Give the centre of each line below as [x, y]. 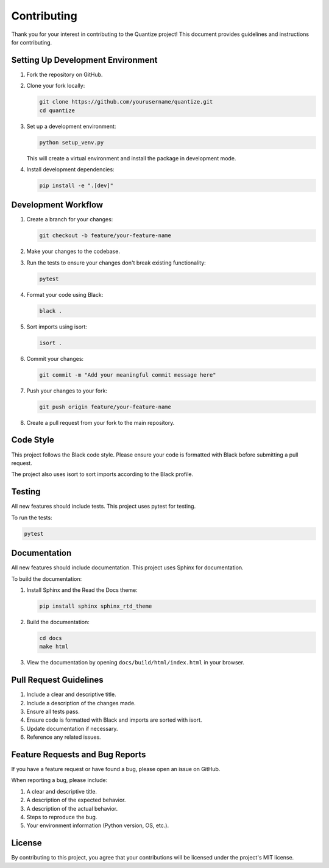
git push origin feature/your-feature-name [105, 407]
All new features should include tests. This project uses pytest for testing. [104, 507]
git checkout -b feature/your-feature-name [105, 236]
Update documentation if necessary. [72, 728]
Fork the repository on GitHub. [65, 74]
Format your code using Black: [65, 294]
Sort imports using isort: [57, 327]
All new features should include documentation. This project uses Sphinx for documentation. [127, 567]
